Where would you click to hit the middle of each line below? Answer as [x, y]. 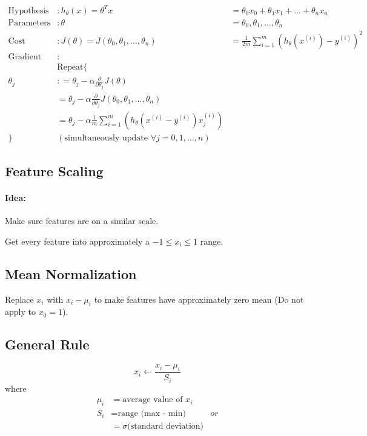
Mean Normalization [71, 273]
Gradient [25, 57]
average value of [153, 400]
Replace [19, 299]
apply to [20, 312]
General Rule [47, 344]
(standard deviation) [166, 426]
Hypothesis [28, 11]
